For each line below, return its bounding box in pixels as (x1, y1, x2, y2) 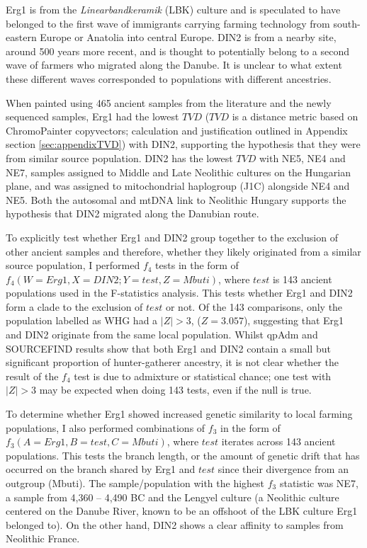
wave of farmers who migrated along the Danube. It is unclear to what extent (6, 57, 342, 72)
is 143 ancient (272, 271, 332, 286)
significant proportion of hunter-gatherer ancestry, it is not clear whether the (6, 355, 339, 370)
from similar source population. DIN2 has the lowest (6, 150, 233, 165)
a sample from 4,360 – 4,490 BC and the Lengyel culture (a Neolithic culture (6, 489, 339, 504)
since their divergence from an (218, 462, 349, 476)
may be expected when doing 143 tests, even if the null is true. (39, 382, 312, 397)
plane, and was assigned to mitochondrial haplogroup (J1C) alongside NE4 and (6, 178, 350, 193)
